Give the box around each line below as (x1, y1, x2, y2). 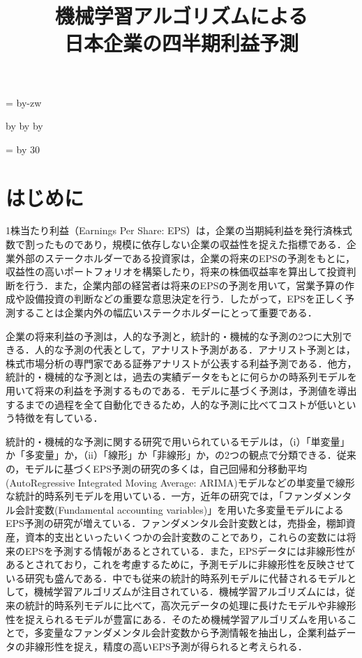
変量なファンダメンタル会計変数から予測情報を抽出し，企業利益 (44, 625, 337, 640)
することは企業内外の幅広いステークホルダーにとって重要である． (15, 305, 317, 320)
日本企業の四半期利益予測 (63, 29, 299, 57)
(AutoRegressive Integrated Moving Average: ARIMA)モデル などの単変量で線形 (6, 475, 355, 489)
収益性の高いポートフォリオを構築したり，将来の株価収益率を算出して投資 (6, 264, 347, 279)
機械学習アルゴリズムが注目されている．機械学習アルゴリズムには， (33, 584, 346, 599)
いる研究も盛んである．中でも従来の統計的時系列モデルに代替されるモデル (6, 570, 347, 585)
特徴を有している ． (15, 411, 103, 425)
